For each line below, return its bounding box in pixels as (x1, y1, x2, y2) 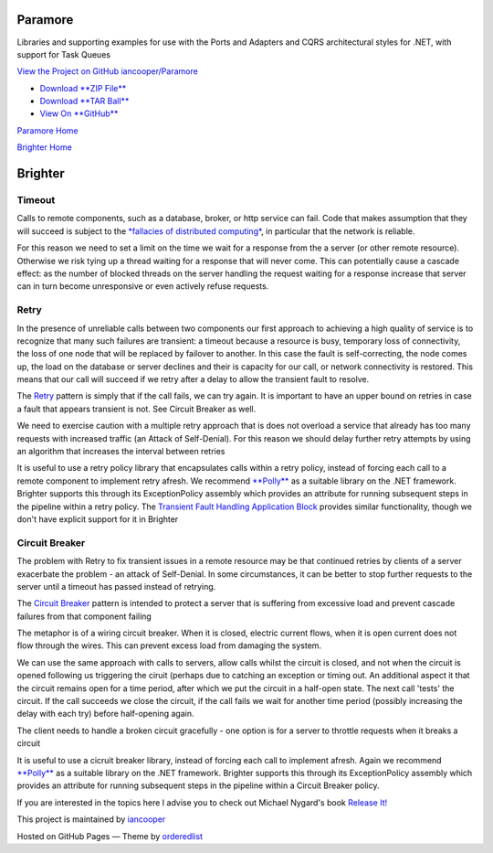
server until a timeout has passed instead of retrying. (16, 581, 216, 592)
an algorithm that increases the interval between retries (16, 446, 226, 457)
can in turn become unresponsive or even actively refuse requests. (16, 281, 269, 292)
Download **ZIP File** (39, 82, 127, 93)
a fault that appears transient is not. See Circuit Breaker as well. (16, 403, 257, 414)
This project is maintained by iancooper (16, 814, 166, 825)
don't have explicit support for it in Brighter (16, 513, 179, 525)
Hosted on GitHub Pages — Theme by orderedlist (16, 830, 203, 841)
